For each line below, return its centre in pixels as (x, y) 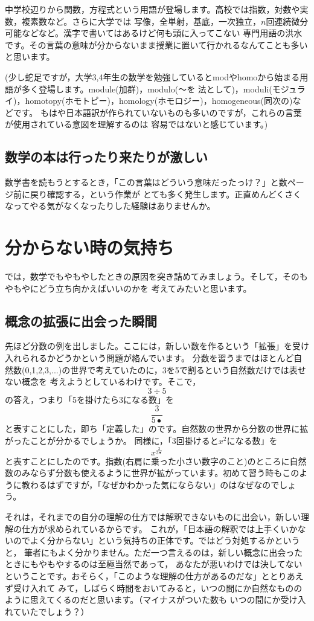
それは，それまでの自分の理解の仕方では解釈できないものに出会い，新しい (153, 516)
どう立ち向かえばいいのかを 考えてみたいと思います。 (145, 288)
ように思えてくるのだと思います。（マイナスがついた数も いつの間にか (143, 600)
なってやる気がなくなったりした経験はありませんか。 (110, 206)
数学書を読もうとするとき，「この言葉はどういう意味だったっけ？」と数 (146, 182)
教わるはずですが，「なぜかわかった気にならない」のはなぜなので (150, 484)
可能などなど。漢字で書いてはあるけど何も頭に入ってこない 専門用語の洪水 (154, 33)
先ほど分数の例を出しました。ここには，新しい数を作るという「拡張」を (149, 346)
